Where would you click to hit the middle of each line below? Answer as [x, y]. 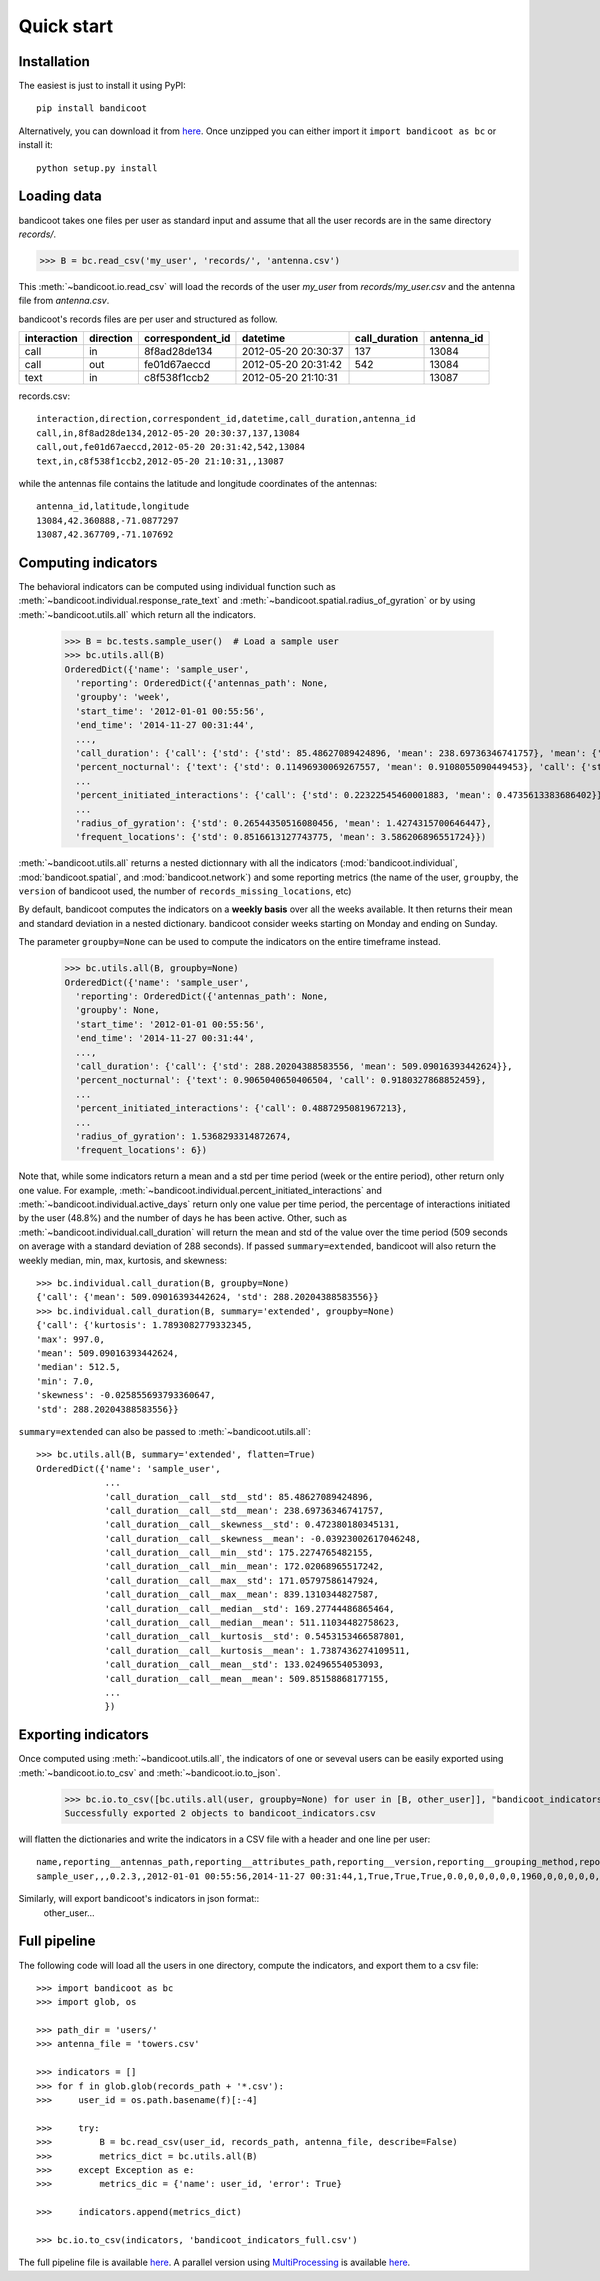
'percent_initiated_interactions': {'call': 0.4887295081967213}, [241, 1108]
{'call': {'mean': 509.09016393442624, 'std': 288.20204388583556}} [207, 1297]
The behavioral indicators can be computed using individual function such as [177, 587]
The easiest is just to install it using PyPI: [102, 86]
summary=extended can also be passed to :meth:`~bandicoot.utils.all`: [165, 1431]
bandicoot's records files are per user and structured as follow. [148, 319]
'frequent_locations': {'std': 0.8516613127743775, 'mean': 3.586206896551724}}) [281, 837]
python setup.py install [97, 168]
